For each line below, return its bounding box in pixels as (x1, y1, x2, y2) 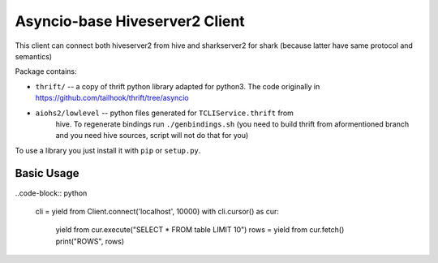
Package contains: (15, 67, 77, 76)
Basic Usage (15, 166, 79, 180)
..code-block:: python (15, 188, 88, 198)
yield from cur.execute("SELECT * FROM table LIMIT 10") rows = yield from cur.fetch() (55, 225, 345, 235)
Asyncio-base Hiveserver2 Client (15, 12, 245, 30)
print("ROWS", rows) (55, 236, 125, 246)
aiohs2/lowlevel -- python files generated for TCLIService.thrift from (35, 108, 294, 118)
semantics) (15, 51, 53, 61)
